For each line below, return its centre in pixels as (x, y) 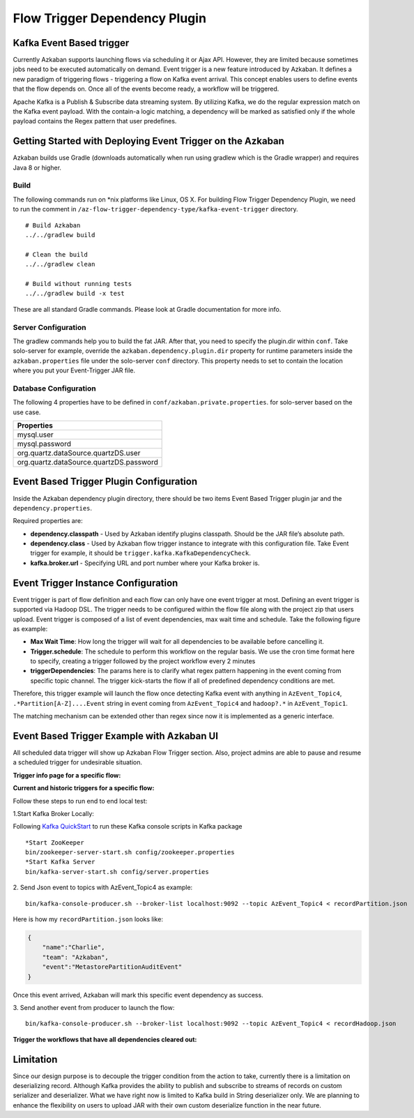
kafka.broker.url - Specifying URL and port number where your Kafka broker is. (145, 563)
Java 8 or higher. (37, 167)
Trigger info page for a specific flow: (67, 775)
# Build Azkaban (53, 225)
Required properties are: (48, 521)
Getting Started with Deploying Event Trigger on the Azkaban (149, 141)
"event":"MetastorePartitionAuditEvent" (112, 967)
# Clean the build (57, 254)
